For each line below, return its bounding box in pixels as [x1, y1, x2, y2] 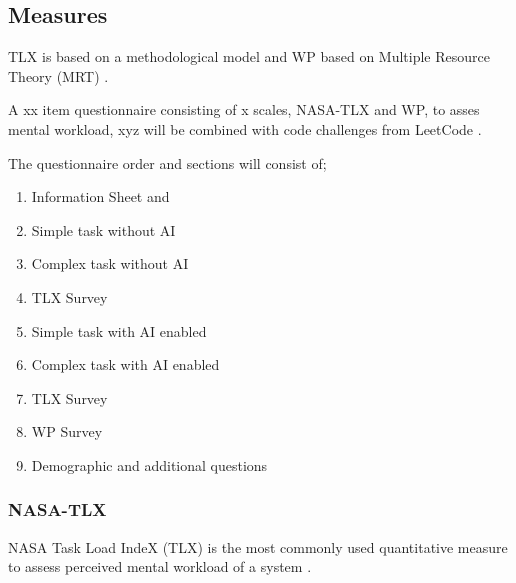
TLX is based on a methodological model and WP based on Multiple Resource [8, 46, 490, 67]
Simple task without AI [31, 219, 176, 240]
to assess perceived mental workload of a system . [8, 556, 312, 577]
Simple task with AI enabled [31, 320, 207, 341]
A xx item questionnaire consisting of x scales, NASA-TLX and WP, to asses [8, 99, 480, 120]
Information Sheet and [31, 186, 170, 207]
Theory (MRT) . [8, 65, 109, 86]
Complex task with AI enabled [31, 354, 220, 375]
